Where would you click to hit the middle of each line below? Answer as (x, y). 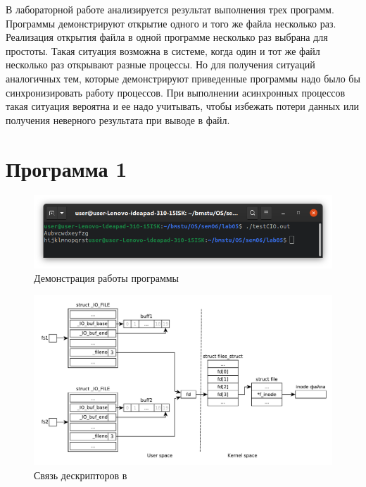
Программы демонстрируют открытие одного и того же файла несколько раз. (171, 23)
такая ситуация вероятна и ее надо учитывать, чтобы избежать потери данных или (182, 106)
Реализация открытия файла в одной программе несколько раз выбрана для (167, 37)
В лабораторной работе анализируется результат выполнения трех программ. (170, 9)
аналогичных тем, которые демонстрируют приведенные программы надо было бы (183, 78)
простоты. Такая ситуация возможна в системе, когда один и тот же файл (163, 50)
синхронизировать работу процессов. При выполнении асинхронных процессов (176, 92)
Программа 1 (67, 168)
